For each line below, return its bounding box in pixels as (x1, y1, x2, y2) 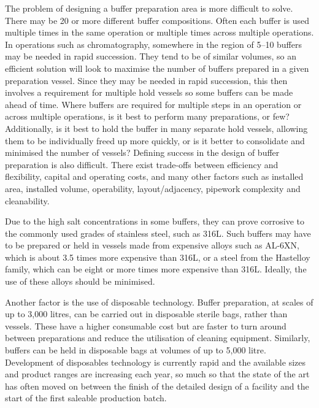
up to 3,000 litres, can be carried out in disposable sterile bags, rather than (5, 307, 288, 320)
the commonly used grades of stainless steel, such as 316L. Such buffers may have (5, 226, 311, 239)
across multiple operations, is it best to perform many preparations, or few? (5, 110, 290, 123)
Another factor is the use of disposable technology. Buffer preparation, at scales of (5, 295, 313, 308)
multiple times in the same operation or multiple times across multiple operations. (5, 26, 314, 39)
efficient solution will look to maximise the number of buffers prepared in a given (5, 61, 309, 74)
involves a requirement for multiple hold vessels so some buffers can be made (5, 86, 293, 99)
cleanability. (5, 194, 50, 207)
